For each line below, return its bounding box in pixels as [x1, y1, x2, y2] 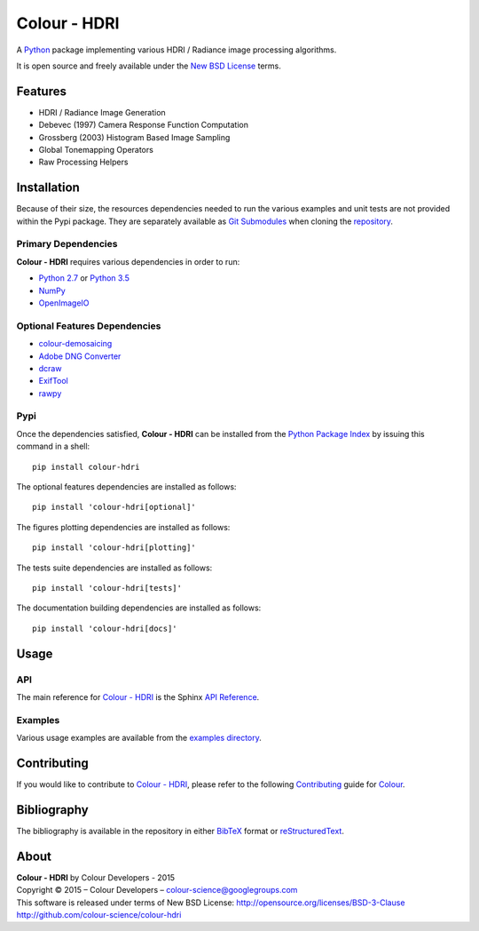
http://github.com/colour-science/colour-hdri [16, 909, 182, 919]
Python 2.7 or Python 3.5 [38, 273, 130, 283]
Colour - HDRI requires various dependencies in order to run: [16, 256, 240, 267]
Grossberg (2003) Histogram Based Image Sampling [38, 131, 231, 142]
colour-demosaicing [38, 338, 113, 349]
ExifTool [38, 376, 68, 386]
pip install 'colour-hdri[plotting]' [32, 543, 197, 553]
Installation [16, 180, 80, 195]
